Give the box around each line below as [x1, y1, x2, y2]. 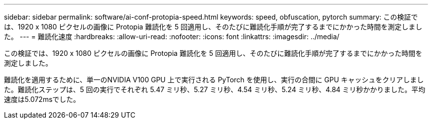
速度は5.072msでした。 [4, 95, 80, 103]
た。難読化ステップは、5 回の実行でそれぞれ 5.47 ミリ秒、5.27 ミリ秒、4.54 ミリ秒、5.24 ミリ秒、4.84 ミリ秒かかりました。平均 [4, 85, 426, 94]
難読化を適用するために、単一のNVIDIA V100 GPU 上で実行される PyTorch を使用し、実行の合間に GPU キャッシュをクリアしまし [4, 75, 424, 84]
